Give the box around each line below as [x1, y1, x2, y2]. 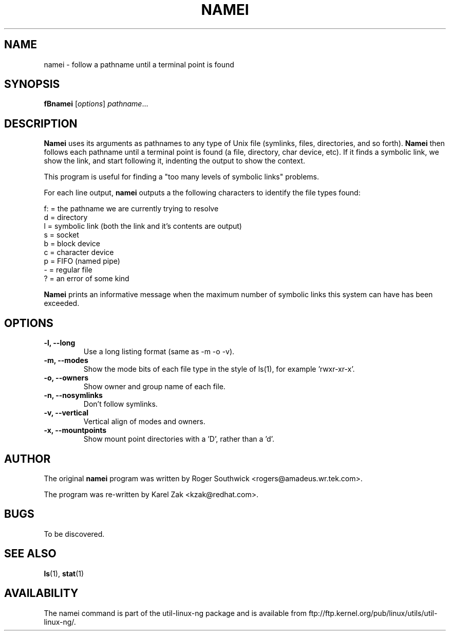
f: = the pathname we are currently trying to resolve [44, 204, 219, 213]
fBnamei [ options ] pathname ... [44, 99, 148, 108]
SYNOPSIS [4, 78, 60, 91]
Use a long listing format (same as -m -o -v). [83, 347, 235, 356]
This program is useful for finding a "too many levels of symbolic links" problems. [44, 172, 320, 182]
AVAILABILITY [4, 587, 79, 600]
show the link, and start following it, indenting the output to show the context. [44, 156, 305, 166]
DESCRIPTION [4, 117, 78, 130]
